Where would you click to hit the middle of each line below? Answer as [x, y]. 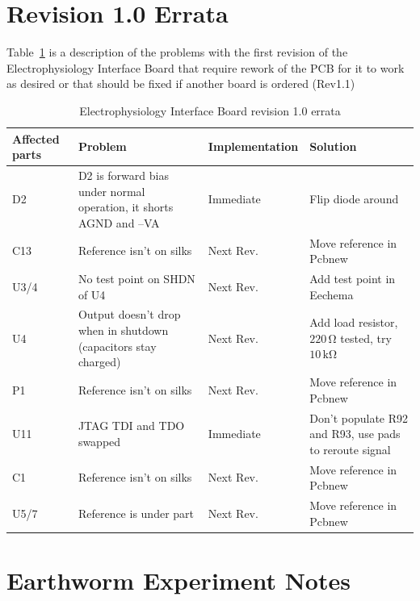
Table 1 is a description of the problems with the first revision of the [177, 52]
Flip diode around [354, 199]
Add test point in [353, 278]
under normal [111, 191]
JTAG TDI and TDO [131, 426]
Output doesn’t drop [129, 314]
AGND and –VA [119, 222]
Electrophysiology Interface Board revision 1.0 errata [210, 110]
